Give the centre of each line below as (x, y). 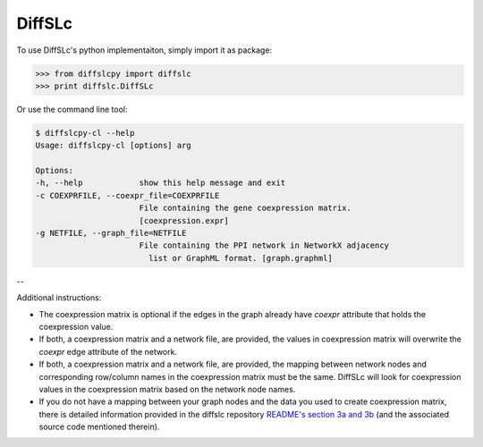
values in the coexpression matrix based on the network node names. (167, 389)
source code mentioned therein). (99, 427)
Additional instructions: (59, 298)
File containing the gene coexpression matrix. (246, 208)
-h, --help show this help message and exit (161, 183)
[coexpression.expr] (184, 220)
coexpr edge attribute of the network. (108, 351)
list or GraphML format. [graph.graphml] (240, 258)
